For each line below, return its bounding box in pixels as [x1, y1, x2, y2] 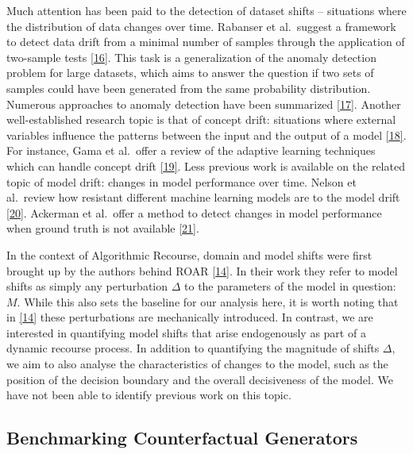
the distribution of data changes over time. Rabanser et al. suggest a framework [6, 17, 396, 34]
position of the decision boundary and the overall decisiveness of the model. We [6, 371, 393, 387]
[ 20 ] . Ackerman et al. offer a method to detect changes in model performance [6, 204, 382, 221]
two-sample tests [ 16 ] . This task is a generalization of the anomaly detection [6, 48, 376, 65]
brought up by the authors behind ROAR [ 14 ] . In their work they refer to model [6, 262, 398, 279]
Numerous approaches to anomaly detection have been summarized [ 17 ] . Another [6, 95, 401, 112]
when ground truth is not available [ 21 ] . [6, 220, 199, 237]
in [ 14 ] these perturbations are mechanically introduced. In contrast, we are [6, 309, 373, 325]
